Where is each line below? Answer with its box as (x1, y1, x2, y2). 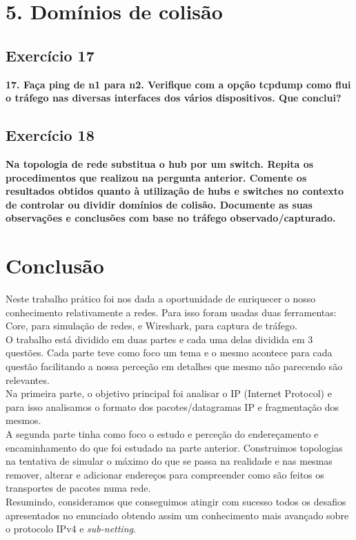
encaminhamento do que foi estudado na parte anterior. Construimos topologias (6, 440, 343, 454)
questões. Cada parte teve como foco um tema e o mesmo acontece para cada (6, 345, 333, 360)
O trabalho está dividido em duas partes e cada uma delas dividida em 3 (6, 331, 313, 346)
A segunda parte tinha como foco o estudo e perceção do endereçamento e (6, 427, 319, 441)
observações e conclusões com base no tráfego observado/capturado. (6, 211, 336, 225)
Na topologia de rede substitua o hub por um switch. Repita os (6, 156, 314, 171)
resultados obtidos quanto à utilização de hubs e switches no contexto (6, 184, 344, 198)
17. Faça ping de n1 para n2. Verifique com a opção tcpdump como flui (6, 77, 351, 91)
